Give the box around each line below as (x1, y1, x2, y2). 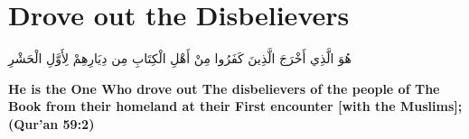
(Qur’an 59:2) (8, 114, 95, 133)
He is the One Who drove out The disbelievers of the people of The (8, 79, 440, 97)
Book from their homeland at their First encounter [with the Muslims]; (8, 97, 463, 116)
